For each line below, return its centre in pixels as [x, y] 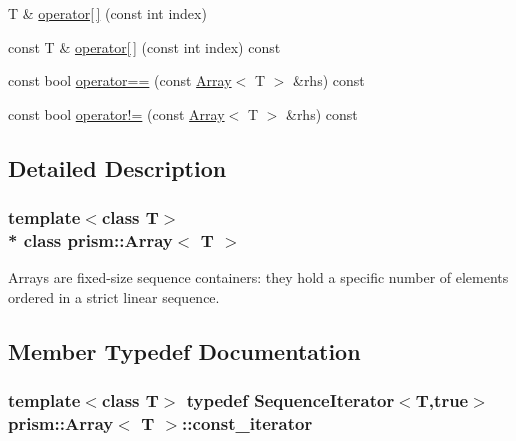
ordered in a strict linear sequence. [114, 296]
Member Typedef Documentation [184, 350]
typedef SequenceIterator [290, 400]
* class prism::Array [90, 240]
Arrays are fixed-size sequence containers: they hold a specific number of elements [258, 277]
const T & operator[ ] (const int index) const [144, 46]
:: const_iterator [247, 423]
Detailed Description [117, 167]
